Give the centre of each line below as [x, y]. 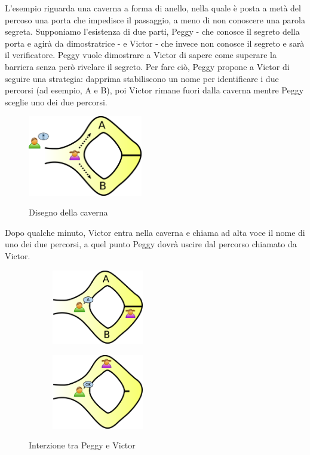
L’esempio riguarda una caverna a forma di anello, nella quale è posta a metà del [153, 8]
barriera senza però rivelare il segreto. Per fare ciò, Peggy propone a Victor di [147, 66]
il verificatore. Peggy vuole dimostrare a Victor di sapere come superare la [141, 55]
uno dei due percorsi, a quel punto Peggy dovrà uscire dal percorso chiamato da [151, 244]
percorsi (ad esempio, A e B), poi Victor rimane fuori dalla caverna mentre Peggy [154, 90]
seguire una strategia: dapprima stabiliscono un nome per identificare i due [142, 78]
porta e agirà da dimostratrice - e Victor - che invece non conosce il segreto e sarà [155, 43]
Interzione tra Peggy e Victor [82, 445]
